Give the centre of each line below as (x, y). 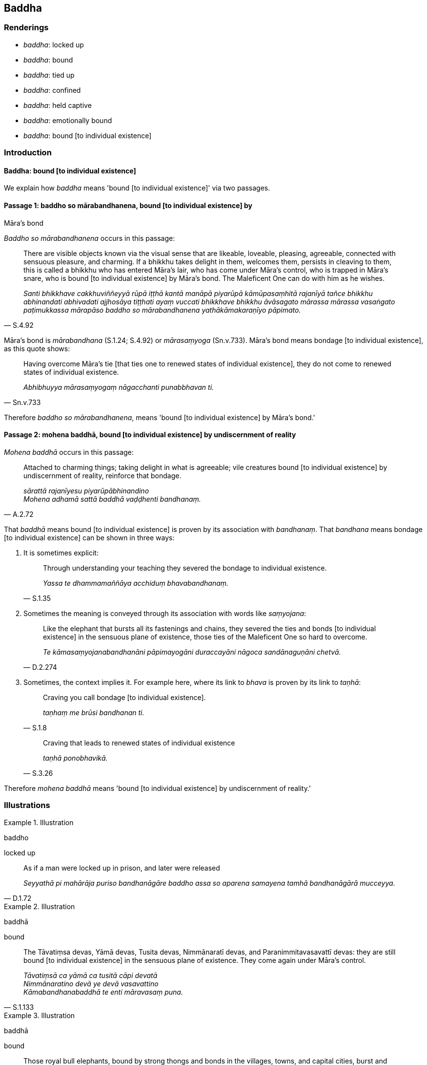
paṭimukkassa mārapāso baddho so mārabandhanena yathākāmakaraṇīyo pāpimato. (162, 310)
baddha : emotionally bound (68, 120)
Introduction (28, 153)
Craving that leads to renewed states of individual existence (139, 743)
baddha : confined (52, 90)
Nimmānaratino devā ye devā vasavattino (91, 983)
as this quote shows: (37, 348)
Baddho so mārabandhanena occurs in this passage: (90, 238)
